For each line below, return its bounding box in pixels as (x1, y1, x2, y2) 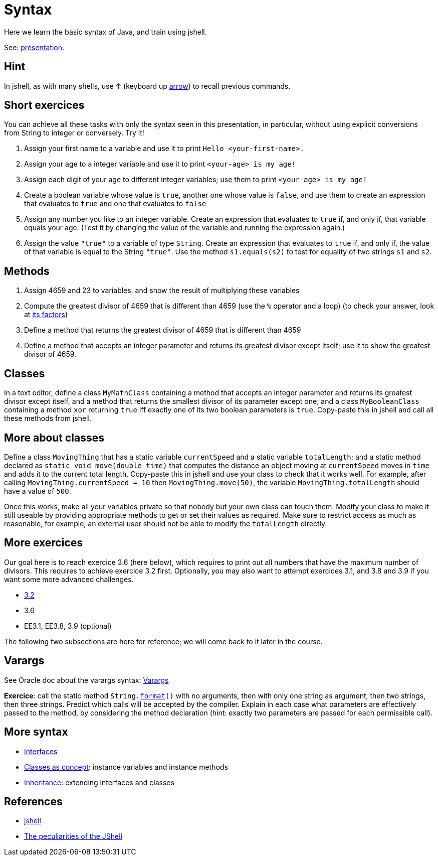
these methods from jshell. (4, 414, 92, 423)
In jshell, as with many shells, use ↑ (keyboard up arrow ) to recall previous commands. (4, 81, 291, 90)
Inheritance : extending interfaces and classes (24, 778, 174, 787)
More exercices (4, 536, 83, 549)
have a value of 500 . (4, 486, 71, 495)
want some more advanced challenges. (4, 575, 134, 584)
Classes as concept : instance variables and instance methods (24, 762, 228, 771)
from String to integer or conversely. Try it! (4, 128, 144, 137)
